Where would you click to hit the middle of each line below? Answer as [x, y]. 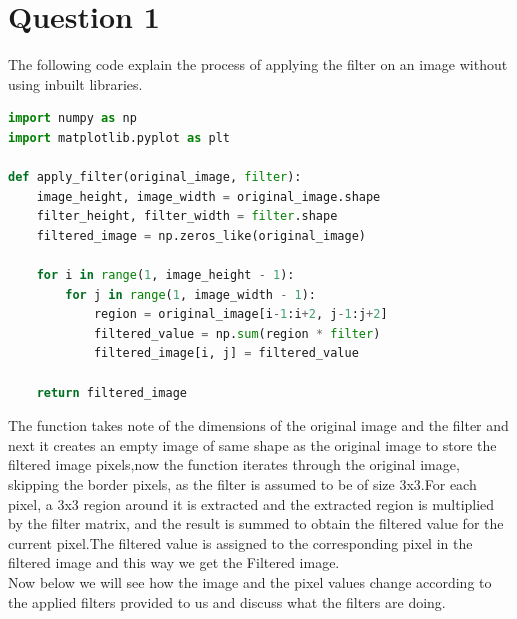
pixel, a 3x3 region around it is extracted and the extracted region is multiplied [251, 503]
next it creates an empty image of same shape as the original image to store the [252, 444]
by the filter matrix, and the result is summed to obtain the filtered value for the [256, 523]
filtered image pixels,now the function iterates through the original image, [234, 464]
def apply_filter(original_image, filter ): [155, 177]
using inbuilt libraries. [75, 83]
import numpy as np [72, 118]
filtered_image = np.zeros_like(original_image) [201, 235]
